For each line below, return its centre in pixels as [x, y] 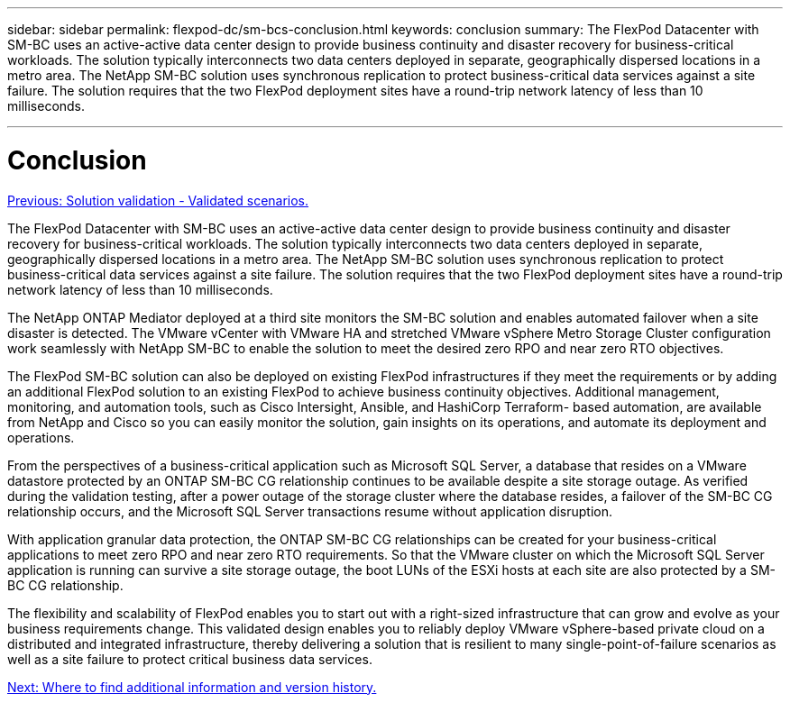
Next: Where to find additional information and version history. [192, 687]
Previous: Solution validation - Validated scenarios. [158, 200]
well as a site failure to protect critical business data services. [190, 659]
